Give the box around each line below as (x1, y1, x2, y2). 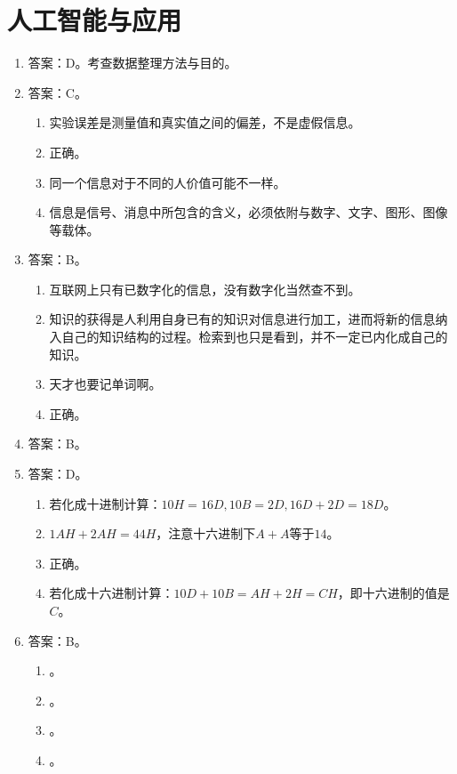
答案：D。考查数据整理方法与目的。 (28, 53, 237, 72)
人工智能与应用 (7, 2, 182, 38)
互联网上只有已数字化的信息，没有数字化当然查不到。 (49, 279, 361, 298)
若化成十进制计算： (49, 494, 162, 512)
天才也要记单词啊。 (49, 375, 162, 393)
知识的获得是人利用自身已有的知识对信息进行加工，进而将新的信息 (49, 310, 436, 328)
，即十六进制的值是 (337, 584, 450, 602)
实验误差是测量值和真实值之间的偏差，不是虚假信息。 (49, 113, 361, 132)
